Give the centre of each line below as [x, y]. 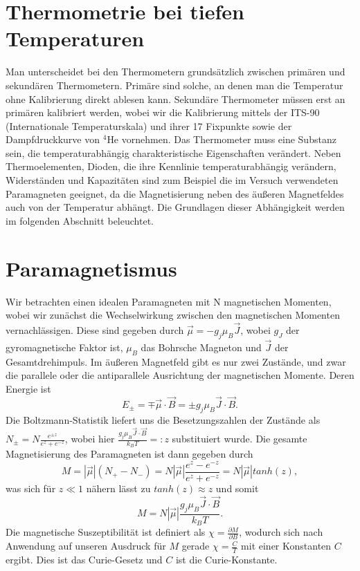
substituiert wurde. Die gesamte [240, 438]
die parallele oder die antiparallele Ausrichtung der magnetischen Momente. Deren [180, 375]
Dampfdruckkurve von [53, 139]
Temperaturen [75, 38]
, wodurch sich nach [281, 532]
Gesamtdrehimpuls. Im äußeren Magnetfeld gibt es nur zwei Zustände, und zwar [176, 361]
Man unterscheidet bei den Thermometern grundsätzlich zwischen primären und [175, 72]
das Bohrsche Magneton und [201, 347]
